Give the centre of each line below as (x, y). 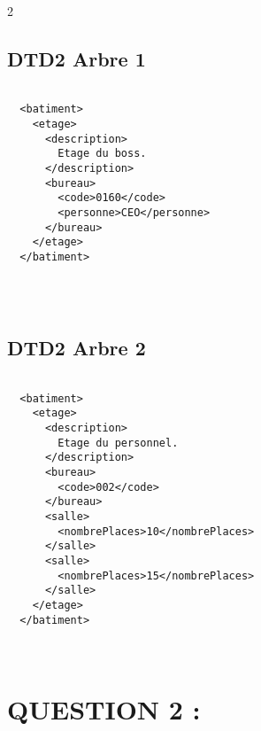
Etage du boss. (102, 154)
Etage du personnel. (118, 443)
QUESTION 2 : (104, 709)
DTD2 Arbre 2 (77, 348)
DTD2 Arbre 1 (77, 58)
